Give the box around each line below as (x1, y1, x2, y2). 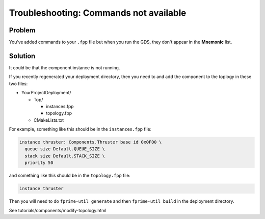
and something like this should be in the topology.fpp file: (9, 172, 131, 179)
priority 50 (25, 160, 53, 165)
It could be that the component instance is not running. (9, 64, 120, 71)
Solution (9, 52, 35, 60)
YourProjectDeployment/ (21, 90, 71, 96)
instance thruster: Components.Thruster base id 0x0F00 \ (19, 139, 162, 145)
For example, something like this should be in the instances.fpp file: (9, 126, 152, 132)
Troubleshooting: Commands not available (9, 7, 186, 18)
